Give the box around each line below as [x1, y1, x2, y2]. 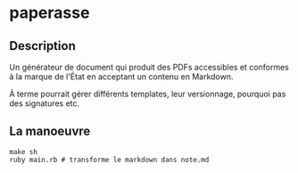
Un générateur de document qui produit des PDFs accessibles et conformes [9, 62, 290, 72]
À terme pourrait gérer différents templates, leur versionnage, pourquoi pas [9, 88, 286, 99]
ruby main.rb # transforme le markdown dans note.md [9, 155, 210, 164]
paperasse [9, 3, 90, 23]
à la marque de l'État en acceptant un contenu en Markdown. [9, 71, 234, 82]
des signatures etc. [9, 98, 80, 109]
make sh [9, 147, 38, 156]
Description [9, 38, 76, 54]
